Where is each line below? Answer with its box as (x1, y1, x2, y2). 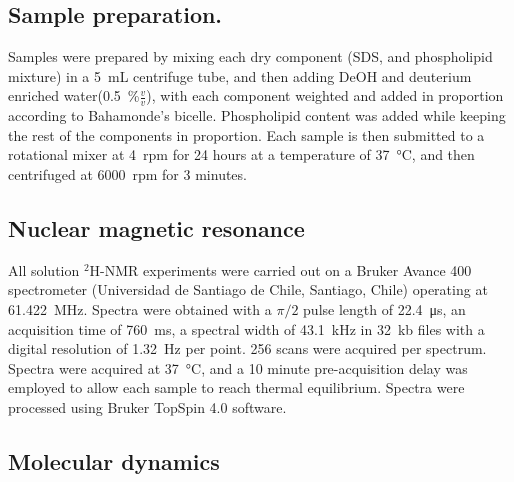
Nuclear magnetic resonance (8, 212, 305, 243)
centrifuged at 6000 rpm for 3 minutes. (8, 164, 247, 184)
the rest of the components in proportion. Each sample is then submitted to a (8, 124, 485, 145)
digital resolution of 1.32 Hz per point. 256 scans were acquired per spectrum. (8, 338, 487, 359)
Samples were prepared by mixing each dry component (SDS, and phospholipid (8, 46, 493, 67)
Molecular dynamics (8, 445, 220, 476)
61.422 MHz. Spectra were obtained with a (8, 298, 272, 319)
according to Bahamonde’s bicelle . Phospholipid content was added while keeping (8, 105, 506, 126)
